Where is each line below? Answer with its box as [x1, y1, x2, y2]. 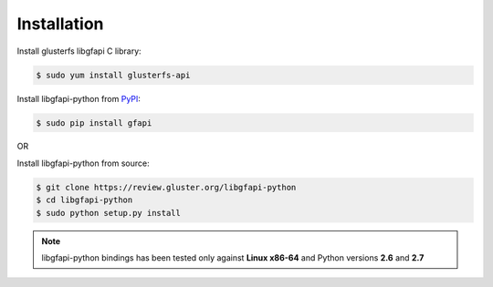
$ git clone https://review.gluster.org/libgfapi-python [36, 182, 297, 192]
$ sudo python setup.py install [36, 208, 182, 218]
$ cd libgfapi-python [36, 195, 133, 205]
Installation [16, 14, 104, 34]
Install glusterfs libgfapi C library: [16, 46, 142, 56]
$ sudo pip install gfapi [36, 118, 152, 128]
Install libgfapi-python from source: [16, 158, 150, 169]
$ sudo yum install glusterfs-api [36, 69, 191, 80]
